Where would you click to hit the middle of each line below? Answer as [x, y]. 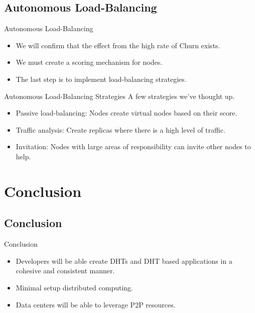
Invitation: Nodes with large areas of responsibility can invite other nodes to [133, 146]
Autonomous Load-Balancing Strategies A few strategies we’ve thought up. [119, 96]
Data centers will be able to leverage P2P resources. [96, 304]
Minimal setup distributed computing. [74, 287]
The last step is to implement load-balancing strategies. [101, 79]
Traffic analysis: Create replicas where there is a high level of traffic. [120, 129]
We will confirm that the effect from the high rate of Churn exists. [118, 45]
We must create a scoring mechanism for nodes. [89, 62]
